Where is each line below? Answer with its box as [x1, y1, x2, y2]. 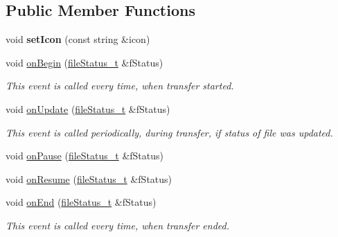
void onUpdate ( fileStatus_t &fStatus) [6, 101, 170, 116]
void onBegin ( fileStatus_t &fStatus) [6, 55, 163, 69]
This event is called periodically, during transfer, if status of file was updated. [6, 125, 333, 139]
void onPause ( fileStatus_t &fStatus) [6, 148, 163, 163]
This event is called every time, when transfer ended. [6, 218, 229, 232]
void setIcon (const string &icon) [6, 32, 150, 46]
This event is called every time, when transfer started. [6, 78, 234, 93]
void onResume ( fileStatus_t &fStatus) [6, 171, 172, 186]
